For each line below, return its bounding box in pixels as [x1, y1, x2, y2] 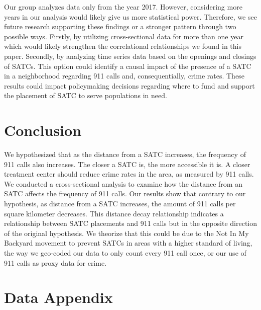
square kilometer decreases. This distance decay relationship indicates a [4, 208, 224, 218]
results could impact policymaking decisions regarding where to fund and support [4, 80, 255, 91]
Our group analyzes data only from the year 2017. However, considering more [4, 2, 242, 12]
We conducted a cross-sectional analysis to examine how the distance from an [4, 178, 242, 189]
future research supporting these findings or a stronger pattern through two [4, 21, 236, 32]
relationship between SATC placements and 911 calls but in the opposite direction [4, 218, 257, 228]
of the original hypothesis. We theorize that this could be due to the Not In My [4, 227, 249, 238]
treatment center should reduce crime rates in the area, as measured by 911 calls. [4, 169, 254, 179]
